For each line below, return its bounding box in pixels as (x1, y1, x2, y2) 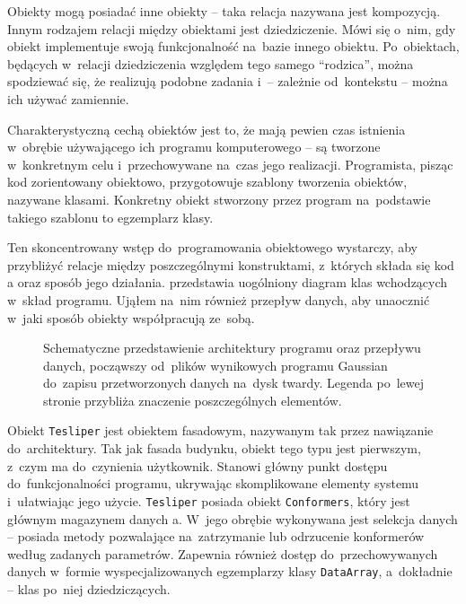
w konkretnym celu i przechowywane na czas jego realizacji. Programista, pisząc (7, 154, 453, 173)
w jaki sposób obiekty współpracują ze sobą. (7, 308, 255, 327)
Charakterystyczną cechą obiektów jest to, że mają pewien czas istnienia (7, 119, 406, 138)
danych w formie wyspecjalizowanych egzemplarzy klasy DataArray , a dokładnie (7, 562, 453, 581)
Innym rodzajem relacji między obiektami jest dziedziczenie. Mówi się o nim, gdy (7, 19, 456, 38)
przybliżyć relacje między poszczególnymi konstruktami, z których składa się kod (7, 255, 454, 274)
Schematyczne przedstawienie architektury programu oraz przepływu (43, 338, 421, 357)
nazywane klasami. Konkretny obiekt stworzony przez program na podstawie (7, 189, 431, 208)
